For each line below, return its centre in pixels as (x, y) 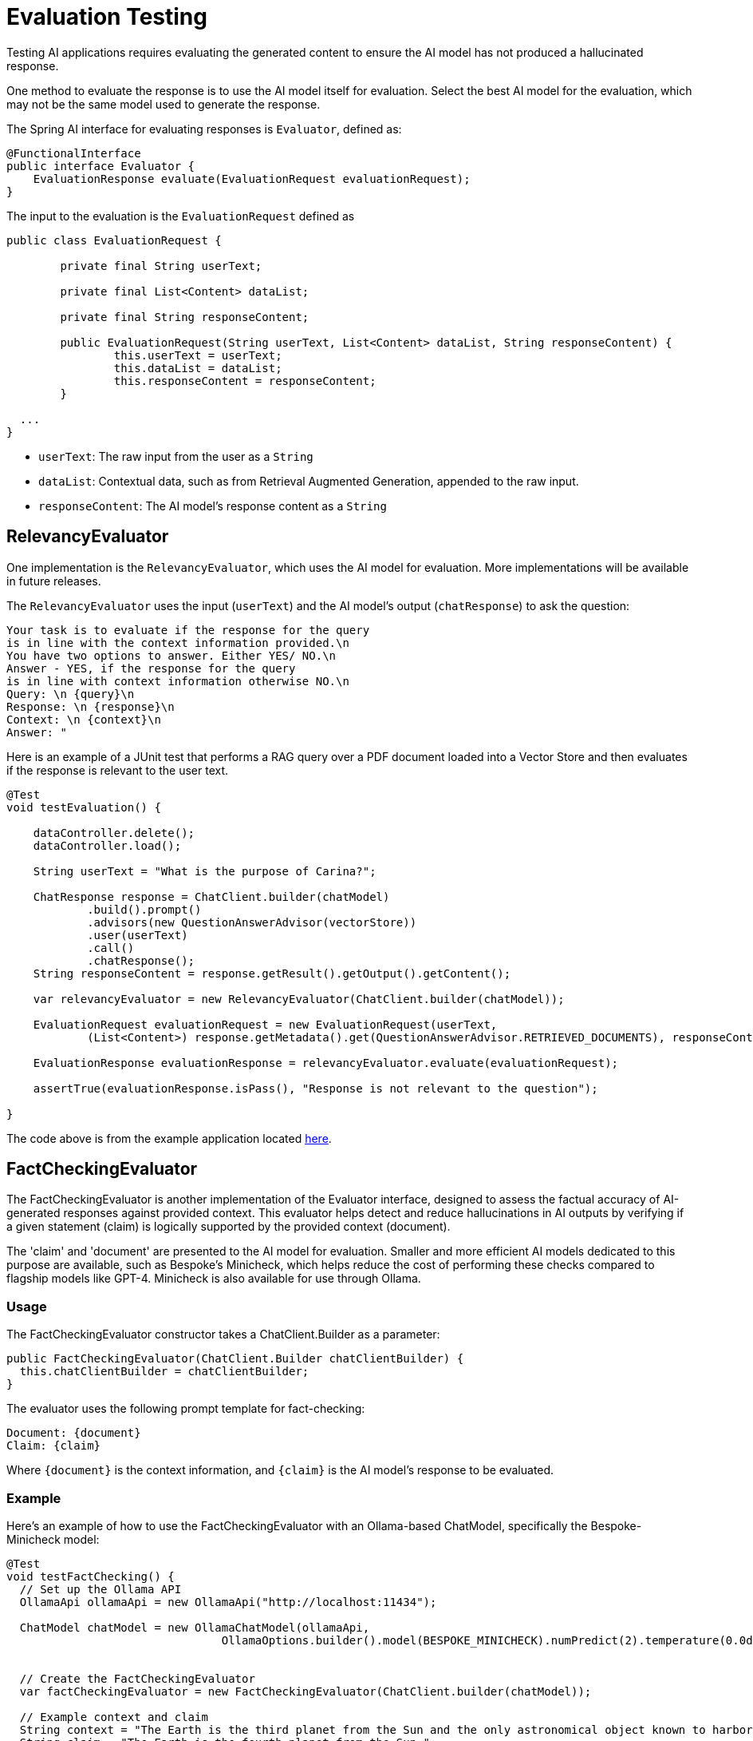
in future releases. (54, 581)
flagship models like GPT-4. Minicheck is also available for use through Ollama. (214, 1279)
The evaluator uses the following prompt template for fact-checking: (186, 1409)
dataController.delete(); (114, 833)
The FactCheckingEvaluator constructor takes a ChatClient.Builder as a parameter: (223, 1335)
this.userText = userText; (198, 355)
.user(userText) (138, 935)
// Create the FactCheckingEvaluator (137, 1678)
